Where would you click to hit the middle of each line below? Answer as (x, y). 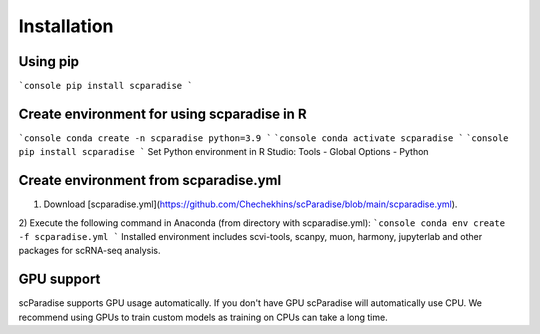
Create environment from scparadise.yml (150, 180)
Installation (66, 26)
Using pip (49, 61)
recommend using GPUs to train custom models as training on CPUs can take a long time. (203, 317)
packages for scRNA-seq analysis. (89, 251)
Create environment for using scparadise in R (162, 113)
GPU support (59, 279)
